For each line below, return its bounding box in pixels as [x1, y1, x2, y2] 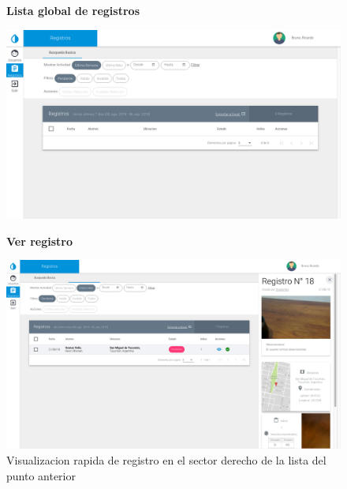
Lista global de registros [6, 2, 140, 18]
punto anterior [6, 467, 76, 483]
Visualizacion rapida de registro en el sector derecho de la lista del [6, 452, 326, 468]
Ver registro [6, 232, 73, 249]
